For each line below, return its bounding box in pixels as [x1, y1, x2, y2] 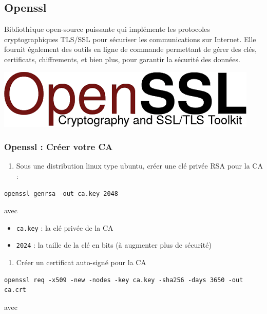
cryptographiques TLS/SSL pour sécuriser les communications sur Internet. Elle [4, 33, 256, 44]
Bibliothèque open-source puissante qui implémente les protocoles [4, 24, 210, 34]
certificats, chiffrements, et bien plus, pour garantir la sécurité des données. [4, 53, 240, 64]
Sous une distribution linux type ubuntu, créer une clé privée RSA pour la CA [16, 160, 263, 171]
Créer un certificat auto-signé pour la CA [16, 257, 146, 268]
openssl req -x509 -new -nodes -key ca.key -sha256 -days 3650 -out [4, 276, 243, 284]
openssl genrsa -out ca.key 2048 [4, 190, 118, 197]
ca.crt [4, 286, 26, 294]
